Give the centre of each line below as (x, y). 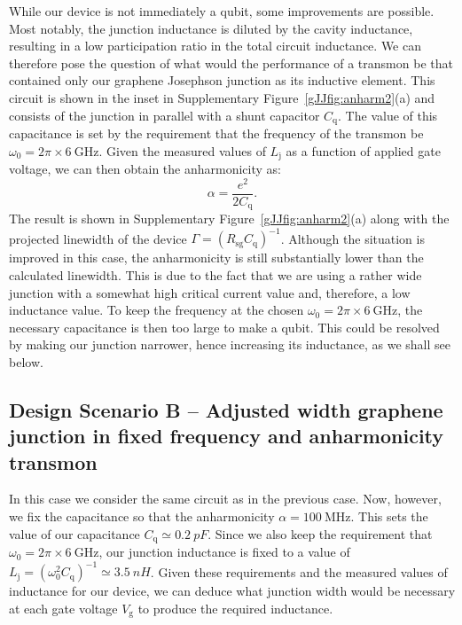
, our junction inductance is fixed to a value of (224, 552)
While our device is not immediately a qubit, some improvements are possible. (222, 11)
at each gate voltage (63, 608)
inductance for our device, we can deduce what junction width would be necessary (232, 591)
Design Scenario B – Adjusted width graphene (226, 409)
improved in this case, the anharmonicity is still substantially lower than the (216, 258)
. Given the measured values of (182, 150)
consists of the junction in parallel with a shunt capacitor (164, 115)
